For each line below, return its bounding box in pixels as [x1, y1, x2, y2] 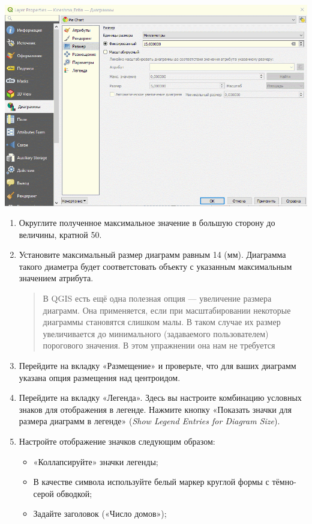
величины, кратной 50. [19, 228, 102, 240]
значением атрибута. [19, 272, 94, 284]
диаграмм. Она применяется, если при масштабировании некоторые [43, 303, 291, 316]
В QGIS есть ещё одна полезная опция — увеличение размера [43, 292, 272, 305]
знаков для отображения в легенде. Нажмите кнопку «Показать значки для [19, 403, 292, 415]
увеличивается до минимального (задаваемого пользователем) [43, 327, 269, 340]
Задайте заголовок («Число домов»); [33, 507, 167, 520]
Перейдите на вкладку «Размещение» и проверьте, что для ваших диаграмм [19, 359, 296, 372]
